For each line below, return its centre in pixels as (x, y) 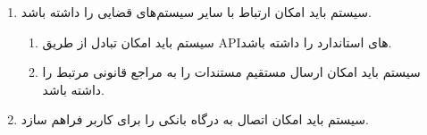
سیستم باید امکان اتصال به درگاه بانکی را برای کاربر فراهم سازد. (195, 119)
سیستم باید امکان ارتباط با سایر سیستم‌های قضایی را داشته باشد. (196, 12)
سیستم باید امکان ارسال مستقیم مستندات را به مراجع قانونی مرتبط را (231, 72)
